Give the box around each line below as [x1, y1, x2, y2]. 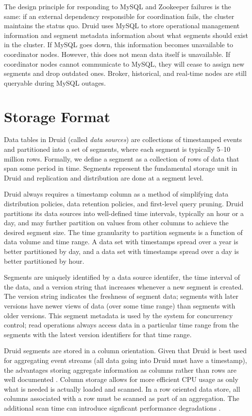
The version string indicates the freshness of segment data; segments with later [4, 291, 239, 301]
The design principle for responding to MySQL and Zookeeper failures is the [4, 1, 231, 11]
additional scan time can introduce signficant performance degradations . [4, 402, 221, 413]
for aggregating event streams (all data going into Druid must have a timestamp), [4, 355, 247, 365]
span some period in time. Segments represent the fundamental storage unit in [4, 163, 237, 173]
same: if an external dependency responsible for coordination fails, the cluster [4, 11, 235, 21]
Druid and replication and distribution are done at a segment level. [4, 172, 204, 182]
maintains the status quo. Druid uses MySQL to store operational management [4, 20, 240, 31]
